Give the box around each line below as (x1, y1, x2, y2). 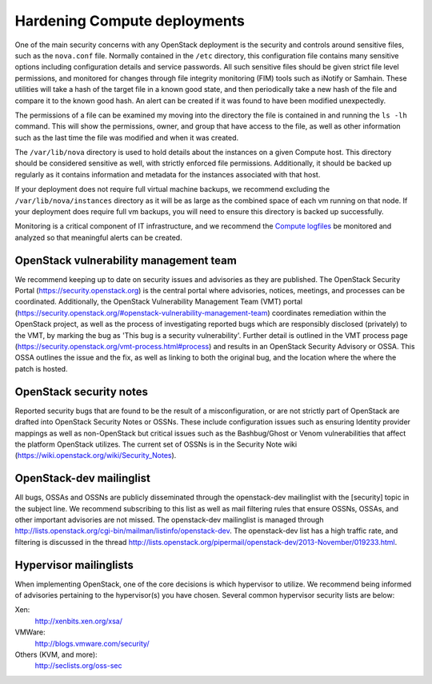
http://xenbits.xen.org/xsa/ (34, 616, 123, 626)
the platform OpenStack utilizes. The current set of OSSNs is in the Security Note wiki (14, 439, 298, 449)
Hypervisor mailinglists (14, 558, 134, 571)
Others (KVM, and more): (14, 650, 98, 659)
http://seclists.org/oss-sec (34, 661, 122, 670)
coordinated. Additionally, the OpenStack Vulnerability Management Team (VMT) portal (14, 296, 303, 307)
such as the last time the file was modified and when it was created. (14, 133, 239, 142)
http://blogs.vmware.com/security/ (34, 638, 150, 648)
